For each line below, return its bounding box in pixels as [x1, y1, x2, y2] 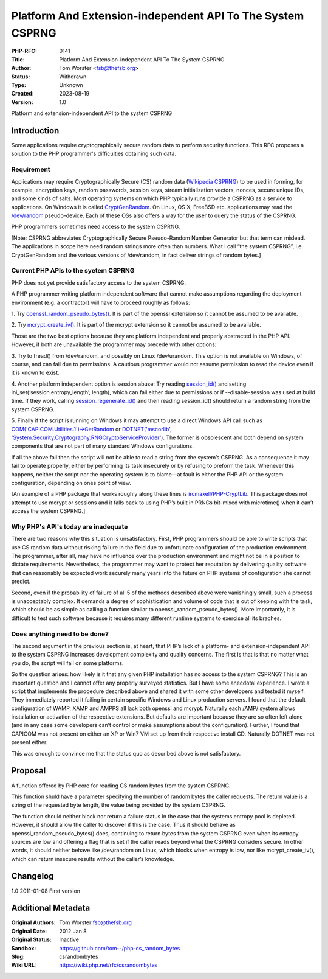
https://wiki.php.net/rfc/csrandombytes [59, 961, 158, 969]
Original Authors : [11, 919, 56, 926]
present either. [11, 739, 48, 746]
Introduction [11, 125, 60, 136]
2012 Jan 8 [59, 927, 87, 935]
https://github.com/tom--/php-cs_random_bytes [59, 944, 180, 952]
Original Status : [11, 936, 52, 943]
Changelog [11, 871, 54, 882]
